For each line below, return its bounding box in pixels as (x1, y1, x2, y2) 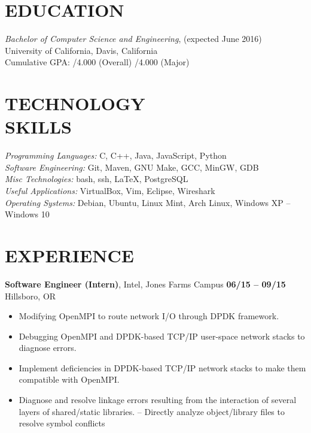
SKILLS (5, 114, 72, 139)
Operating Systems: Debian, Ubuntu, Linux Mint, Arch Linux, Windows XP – (5, 196, 291, 208)
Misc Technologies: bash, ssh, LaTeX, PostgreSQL (5, 172, 188, 185)
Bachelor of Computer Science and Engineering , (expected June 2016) (5, 32, 262, 45)
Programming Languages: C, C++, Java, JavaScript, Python (5, 149, 227, 162)
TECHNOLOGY (5, 91, 145, 116)
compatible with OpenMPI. (19, 373, 120, 386)
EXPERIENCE (5, 243, 134, 267)
